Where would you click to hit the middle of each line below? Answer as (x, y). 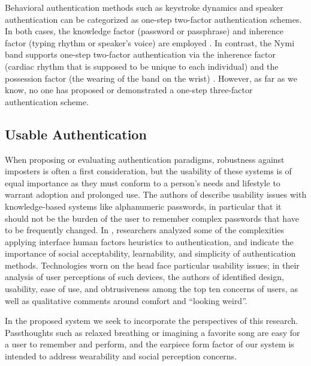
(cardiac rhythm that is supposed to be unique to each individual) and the (142, 66)
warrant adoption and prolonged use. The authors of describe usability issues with (156, 194)
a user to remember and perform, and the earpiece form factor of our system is (150, 344)
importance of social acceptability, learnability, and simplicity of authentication (150, 253)
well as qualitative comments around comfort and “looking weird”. (126, 300)
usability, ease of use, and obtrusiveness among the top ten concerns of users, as (151, 289)
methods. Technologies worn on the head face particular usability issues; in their (152, 265)
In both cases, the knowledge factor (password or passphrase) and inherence (144, 31)
